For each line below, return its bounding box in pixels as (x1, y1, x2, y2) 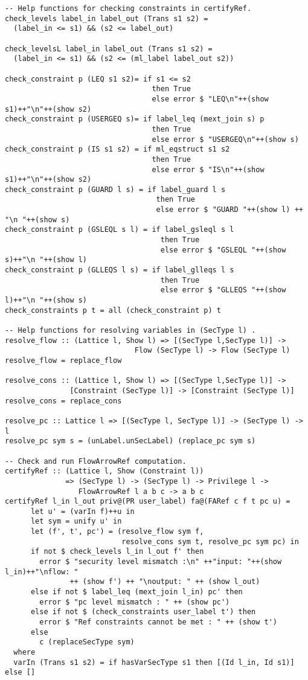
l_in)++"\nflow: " (5, 567, 79, 576)
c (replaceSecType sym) (39, 638, 135, 647)
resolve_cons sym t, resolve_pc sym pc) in (121, 537, 299, 546)
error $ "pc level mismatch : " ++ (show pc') (39, 597, 230, 606)
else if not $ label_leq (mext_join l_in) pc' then (30, 588, 243, 597)
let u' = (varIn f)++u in (30, 507, 135, 516)
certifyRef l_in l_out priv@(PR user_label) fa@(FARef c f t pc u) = (5, 497, 290, 506)
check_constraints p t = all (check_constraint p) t (5, 306, 221, 315)
